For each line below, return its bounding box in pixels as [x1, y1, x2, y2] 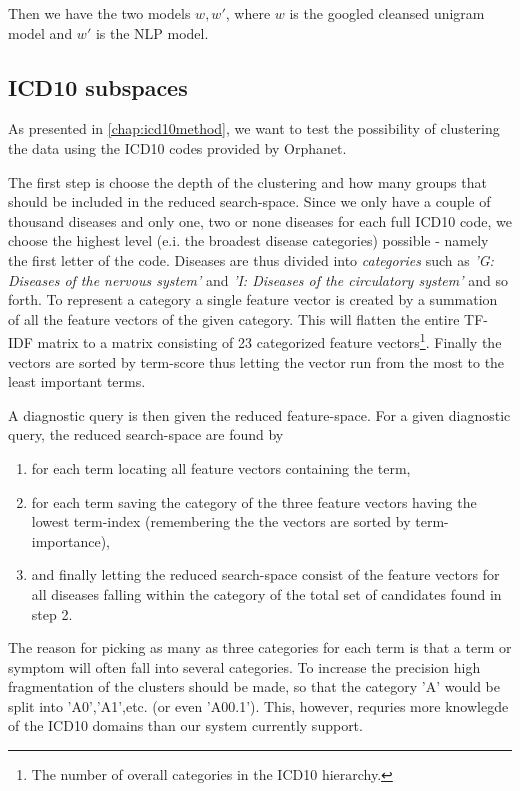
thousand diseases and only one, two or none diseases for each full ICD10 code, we [8, 210, 512, 231]
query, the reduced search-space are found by [8, 424, 284, 445]
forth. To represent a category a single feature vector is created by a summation [8, 289, 498, 310]
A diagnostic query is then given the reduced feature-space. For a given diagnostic [8, 404, 511, 425]
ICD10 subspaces [8, 71, 188, 102]
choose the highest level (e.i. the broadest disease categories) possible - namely [8, 230, 489, 251]
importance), [31, 530, 111, 551]
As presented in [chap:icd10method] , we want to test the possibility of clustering [8, 118, 500, 139]
